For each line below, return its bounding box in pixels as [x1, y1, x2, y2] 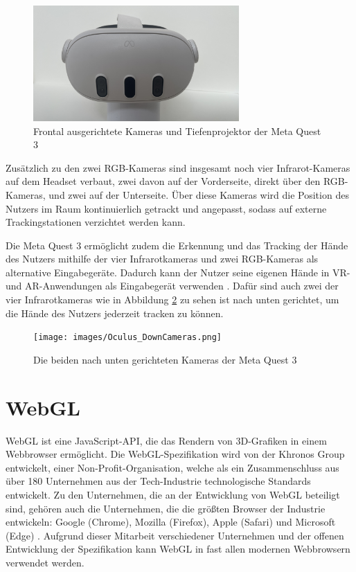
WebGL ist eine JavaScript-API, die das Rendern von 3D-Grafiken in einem [6, 433, 327, 447]
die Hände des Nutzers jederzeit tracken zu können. [6, 305, 224, 320]
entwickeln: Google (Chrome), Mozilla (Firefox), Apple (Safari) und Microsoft [6, 515, 336, 529]
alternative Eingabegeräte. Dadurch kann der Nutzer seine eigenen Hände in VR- [6, 265, 350, 279]
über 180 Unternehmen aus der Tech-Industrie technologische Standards [6, 474, 311, 488]
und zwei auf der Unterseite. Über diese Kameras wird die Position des [48, 187, 349, 202]
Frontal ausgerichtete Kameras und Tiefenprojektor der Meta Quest [33, 123, 321, 138]
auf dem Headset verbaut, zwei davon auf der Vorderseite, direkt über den [6, 174, 321, 188]
